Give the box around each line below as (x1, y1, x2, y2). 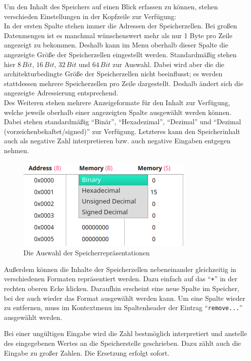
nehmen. (4, 145, 29, 155)
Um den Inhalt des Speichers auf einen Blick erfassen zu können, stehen (4, 1, 218, 11)
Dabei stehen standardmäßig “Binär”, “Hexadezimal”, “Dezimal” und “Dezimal (4, 116, 241, 127)
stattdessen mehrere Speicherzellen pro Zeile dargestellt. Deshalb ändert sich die (4, 78, 243, 88)
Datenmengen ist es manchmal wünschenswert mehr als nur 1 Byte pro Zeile (4, 30, 232, 40)
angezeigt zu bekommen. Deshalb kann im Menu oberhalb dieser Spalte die (4, 40, 229, 50)
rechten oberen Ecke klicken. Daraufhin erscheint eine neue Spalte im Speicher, (4, 283, 239, 293)
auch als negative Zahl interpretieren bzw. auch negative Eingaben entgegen (4, 135, 231, 146)
